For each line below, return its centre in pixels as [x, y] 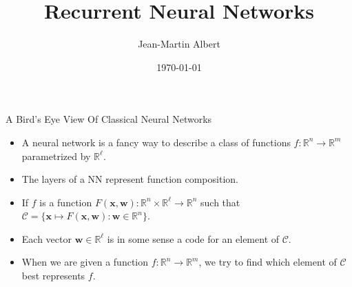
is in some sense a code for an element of [193, 238]
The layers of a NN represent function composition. [130, 179]
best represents [53, 276]
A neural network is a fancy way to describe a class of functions [156, 142]
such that [220, 202]
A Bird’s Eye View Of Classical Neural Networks [109, 119]
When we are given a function [85, 262]
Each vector [46, 238]
